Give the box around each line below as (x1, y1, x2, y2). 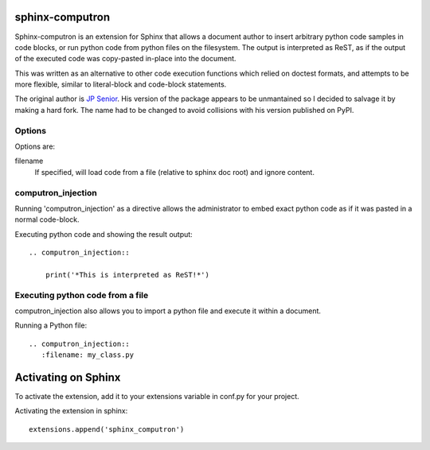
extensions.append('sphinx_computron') (29, 425, 185, 433)
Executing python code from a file (14, 289, 149, 301)
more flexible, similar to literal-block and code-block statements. (14, 80, 227, 89)
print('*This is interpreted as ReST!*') (45, 270, 210, 279)
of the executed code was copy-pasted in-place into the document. (14, 54, 236, 64)
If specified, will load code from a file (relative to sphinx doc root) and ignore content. (34, 167, 315, 177)
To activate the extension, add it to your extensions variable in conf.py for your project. (14, 392, 300, 402)
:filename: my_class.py (41, 351, 135, 359)
